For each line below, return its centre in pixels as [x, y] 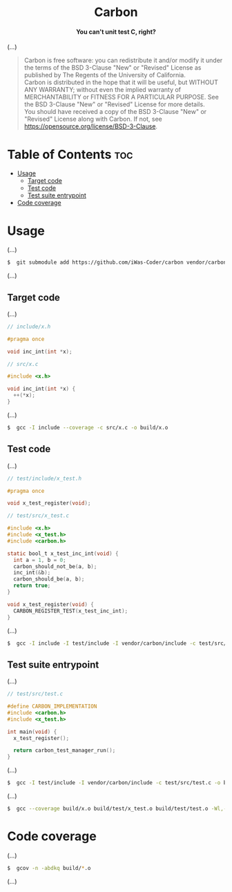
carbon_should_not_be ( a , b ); [55, 566]
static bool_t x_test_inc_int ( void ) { [63, 553]
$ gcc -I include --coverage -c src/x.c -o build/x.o [88, 427]
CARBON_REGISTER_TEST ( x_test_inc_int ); [71, 611]
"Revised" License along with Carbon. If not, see [93, 119]
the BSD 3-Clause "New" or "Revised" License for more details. [114, 104]
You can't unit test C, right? [116, 32]
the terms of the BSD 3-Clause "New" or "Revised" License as [113, 68]
